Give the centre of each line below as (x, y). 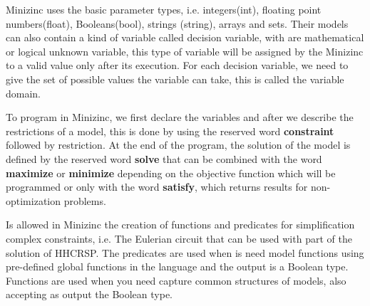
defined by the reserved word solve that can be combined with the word (164, 158)
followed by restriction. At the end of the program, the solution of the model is (178, 145)
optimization (34, 200)
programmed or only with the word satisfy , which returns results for (157, 187)
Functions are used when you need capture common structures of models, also (176, 280)
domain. (24, 93)
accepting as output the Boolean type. (89, 294)
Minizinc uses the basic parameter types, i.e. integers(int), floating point (164, 9)
